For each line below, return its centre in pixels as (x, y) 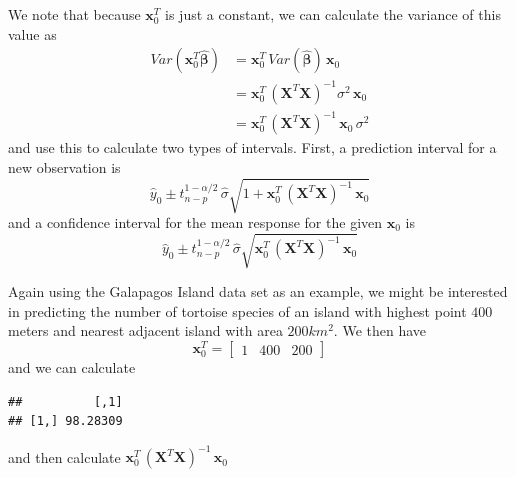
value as (32, 33)
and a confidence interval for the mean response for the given (195, 222)
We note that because (74, 14)
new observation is (64, 166)
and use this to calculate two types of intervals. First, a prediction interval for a (252, 147)
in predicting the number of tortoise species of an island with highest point (237, 310)
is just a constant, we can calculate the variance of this (333, 14)
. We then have (380, 330)
